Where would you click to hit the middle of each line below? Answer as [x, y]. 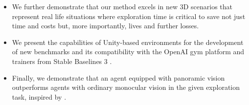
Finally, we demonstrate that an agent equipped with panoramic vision [118, 77]
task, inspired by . [39, 96]
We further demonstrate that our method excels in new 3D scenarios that [122, 6]
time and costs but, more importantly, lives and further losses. [105, 26]
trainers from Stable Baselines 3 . [62, 61]
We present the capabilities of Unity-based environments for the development [128, 42]
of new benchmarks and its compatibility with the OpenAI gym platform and [128, 52]
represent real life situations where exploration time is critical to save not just [129, 16]
